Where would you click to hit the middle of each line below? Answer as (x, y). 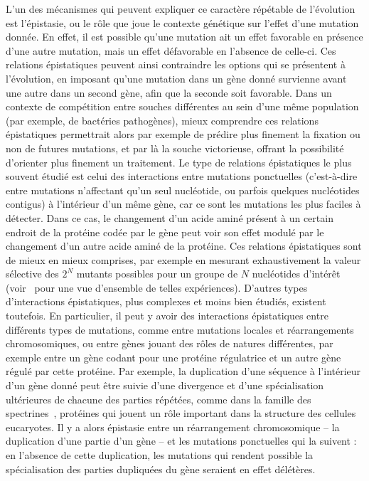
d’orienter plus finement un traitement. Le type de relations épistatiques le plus (179, 162)
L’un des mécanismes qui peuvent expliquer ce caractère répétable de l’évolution (181, 9)
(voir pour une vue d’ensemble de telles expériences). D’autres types (157, 287)
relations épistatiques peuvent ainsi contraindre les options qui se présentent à (176, 64)
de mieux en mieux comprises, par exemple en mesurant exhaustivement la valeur (183, 259)
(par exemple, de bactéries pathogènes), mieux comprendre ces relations (162, 120)
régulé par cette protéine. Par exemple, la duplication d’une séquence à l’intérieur (183, 371)
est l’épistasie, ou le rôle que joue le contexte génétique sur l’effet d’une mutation (182, 22)
